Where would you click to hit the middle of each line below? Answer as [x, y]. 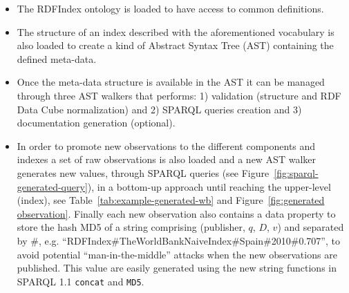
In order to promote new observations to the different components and [166, 145]
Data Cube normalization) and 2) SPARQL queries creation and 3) [159, 109]
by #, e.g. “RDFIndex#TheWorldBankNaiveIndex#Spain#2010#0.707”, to [178, 240]
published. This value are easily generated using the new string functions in [177, 268]
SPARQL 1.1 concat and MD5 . [81, 281]
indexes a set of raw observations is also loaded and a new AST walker [166, 159]
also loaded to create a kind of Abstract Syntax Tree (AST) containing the [175, 45]
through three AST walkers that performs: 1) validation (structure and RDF [179, 95]
